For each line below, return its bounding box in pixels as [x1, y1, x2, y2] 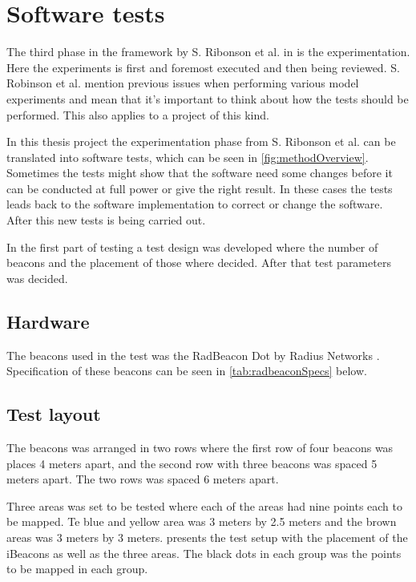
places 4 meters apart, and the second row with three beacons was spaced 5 [6, 455, 378, 471]
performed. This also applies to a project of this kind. [6, 106, 269, 123]
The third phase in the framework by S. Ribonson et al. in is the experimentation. [6, 43, 410, 60]
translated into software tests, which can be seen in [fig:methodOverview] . [6, 148, 369, 165]
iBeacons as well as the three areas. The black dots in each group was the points [6, 544, 402, 561]
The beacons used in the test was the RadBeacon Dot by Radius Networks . [6, 346, 380, 363]
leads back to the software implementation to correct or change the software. [6, 196, 383, 212]
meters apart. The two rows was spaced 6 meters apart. [6, 471, 279, 487]
